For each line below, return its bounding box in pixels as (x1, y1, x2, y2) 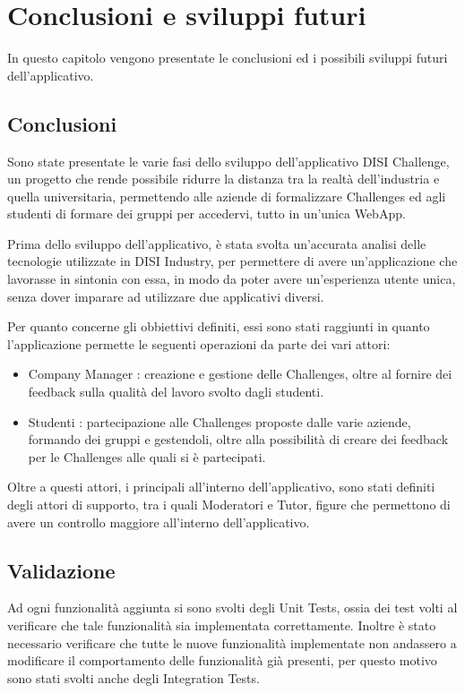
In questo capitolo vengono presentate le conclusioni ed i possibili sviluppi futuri (7, 48, 448, 67)
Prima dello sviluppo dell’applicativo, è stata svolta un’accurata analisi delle (7, 234, 426, 252)
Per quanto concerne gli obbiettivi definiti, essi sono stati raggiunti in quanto (7, 317, 430, 336)
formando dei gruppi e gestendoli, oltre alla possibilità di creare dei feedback (28, 430, 449, 449)
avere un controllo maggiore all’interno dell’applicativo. (7, 512, 310, 531)
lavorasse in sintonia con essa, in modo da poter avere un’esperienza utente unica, (7, 269, 456, 288)
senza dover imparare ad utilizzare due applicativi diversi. (7, 287, 324, 305)
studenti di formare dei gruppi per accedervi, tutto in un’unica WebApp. (7, 204, 406, 223)
